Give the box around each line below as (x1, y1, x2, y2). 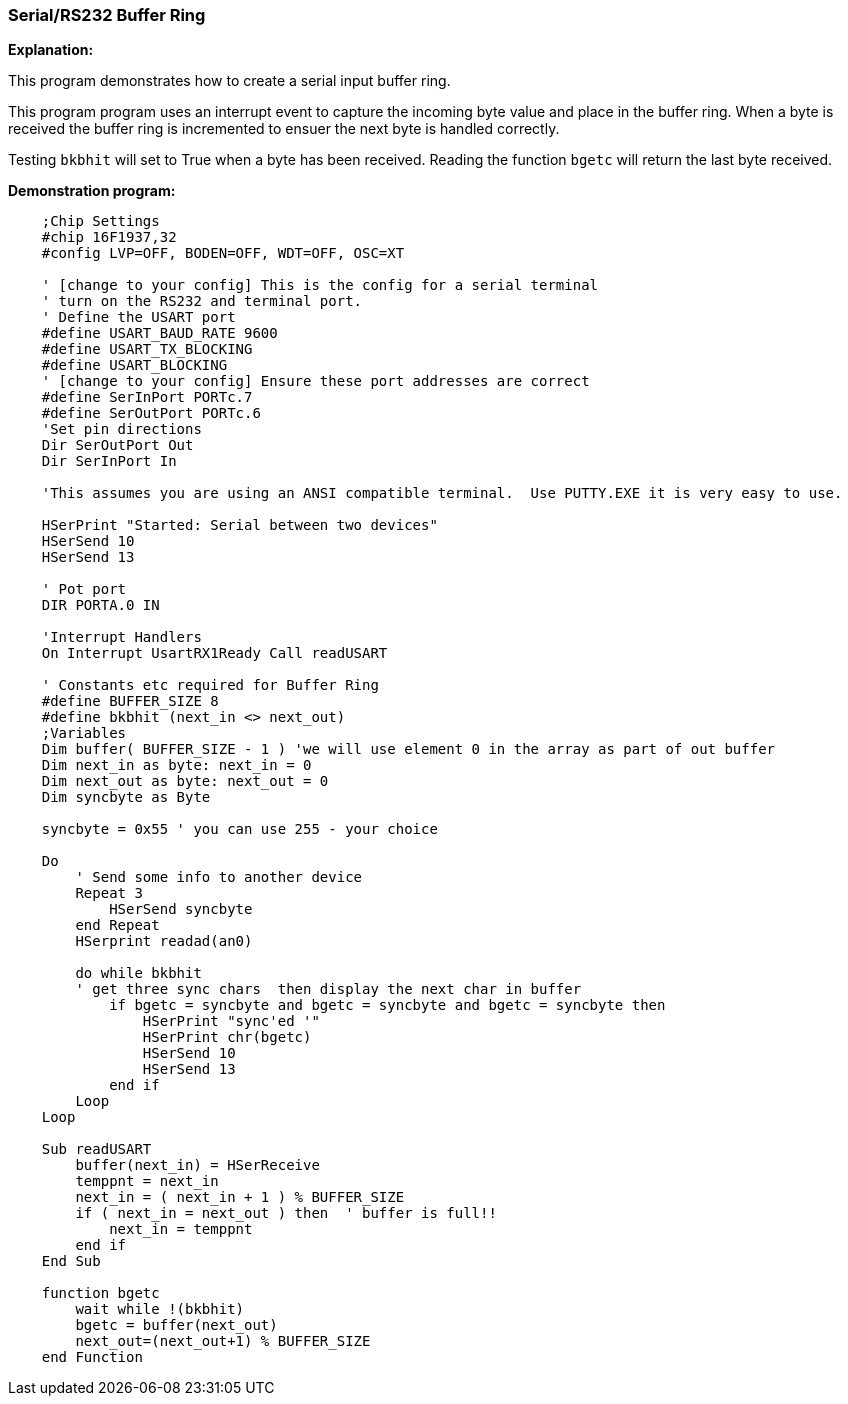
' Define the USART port (41, 309, 236, 326)
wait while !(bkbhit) (75, 1301, 245, 1318)
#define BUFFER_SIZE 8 (41, 693, 219, 710)
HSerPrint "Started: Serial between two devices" (41, 517, 438, 534)
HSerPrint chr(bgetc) (142, 1029, 312, 1046)
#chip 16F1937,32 (41, 229, 177, 246)
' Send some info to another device (75, 869, 363, 886)
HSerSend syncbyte (109, 901, 253, 918)
